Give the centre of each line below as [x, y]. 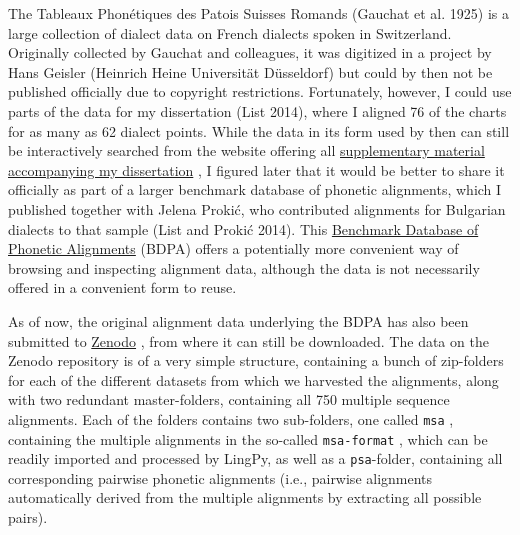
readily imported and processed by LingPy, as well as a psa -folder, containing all [255, 458]
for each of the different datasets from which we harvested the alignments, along [253, 379]
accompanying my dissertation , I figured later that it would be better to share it [256, 169]
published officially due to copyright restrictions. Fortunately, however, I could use [260, 91]
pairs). [28, 517]
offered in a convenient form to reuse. [122, 287]
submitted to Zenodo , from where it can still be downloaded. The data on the [248, 340]
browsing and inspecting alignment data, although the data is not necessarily [244, 267]
